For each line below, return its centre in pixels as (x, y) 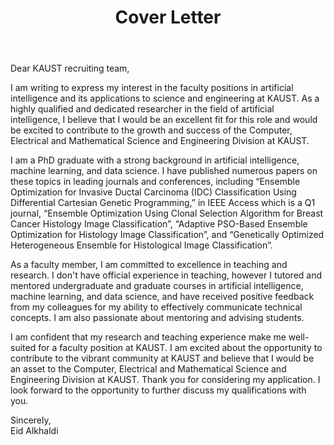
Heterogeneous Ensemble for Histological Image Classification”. (141, 245)
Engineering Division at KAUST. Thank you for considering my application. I (165, 380)
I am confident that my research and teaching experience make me (148, 337)
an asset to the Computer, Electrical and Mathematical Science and (148, 369)
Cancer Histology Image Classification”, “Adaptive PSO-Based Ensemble (159, 224)
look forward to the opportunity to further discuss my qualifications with (158, 390)
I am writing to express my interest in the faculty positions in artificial (152, 88)
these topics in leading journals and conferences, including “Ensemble (155, 182)
